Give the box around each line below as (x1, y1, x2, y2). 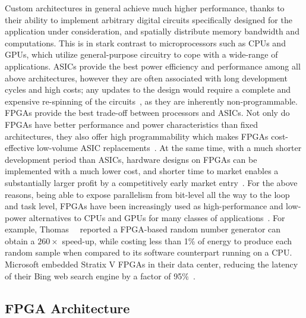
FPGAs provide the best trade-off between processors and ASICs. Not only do (5, 106, 290, 119)
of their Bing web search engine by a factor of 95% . (5, 269, 195, 282)
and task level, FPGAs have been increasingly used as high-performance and (5, 200, 283, 212)
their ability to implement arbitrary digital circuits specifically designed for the (5, 13, 292, 26)
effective (5, 141, 34, 154)
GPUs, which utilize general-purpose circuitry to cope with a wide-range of (5, 48, 278, 61)
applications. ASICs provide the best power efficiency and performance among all (5, 59, 301, 72)
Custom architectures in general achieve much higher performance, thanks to (5, 2, 285, 14)
